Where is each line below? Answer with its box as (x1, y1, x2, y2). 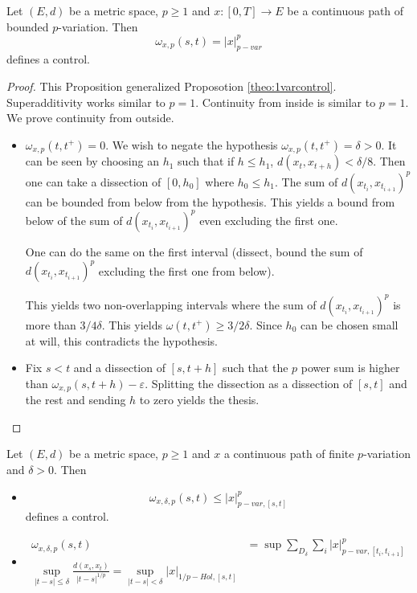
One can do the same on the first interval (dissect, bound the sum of (25, 243, 363, 260)
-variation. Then (58, 18, 138, 35)
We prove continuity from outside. (6, 109, 174, 126)
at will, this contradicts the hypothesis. (25, 332, 218, 349)
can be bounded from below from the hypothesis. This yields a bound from (25, 193, 395, 210)
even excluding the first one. (199, 211, 338, 228)
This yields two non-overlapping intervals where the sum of (25, 296, 317, 313)
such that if (178, 153, 235, 170)
